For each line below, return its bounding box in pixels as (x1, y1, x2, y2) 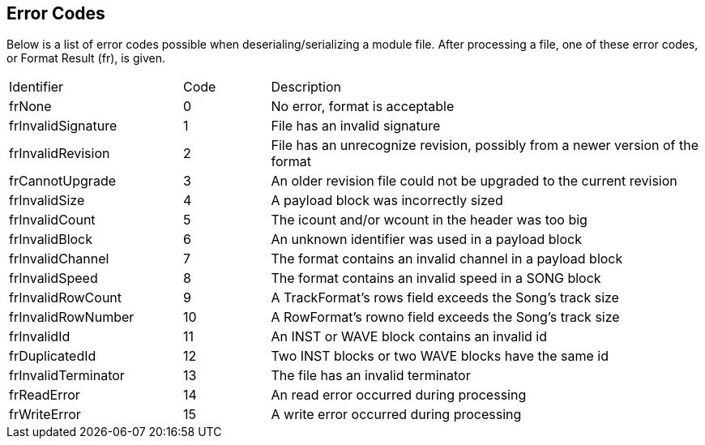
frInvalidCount (9, 212, 96, 229)
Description (271, 79, 341, 96)
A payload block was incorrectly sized (271, 192, 503, 209)
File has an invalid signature (271, 118, 441, 135)
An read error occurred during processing (271, 387, 527, 404)
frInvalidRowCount (9, 289, 122, 306)
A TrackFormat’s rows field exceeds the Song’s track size (271, 289, 619, 306)
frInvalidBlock (9, 231, 93, 248)
